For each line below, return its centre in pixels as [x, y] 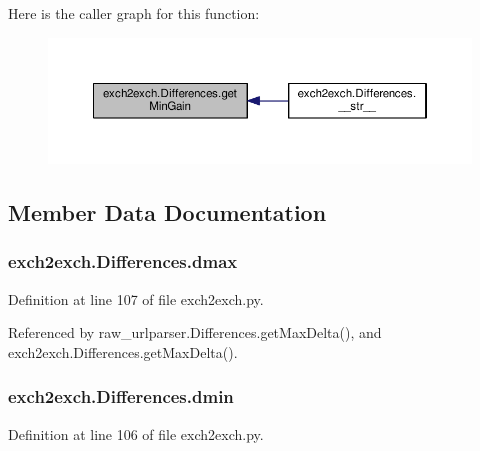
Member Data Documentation [167, 212]
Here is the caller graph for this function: [134, 13]
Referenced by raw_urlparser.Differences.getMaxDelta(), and [195, 332]
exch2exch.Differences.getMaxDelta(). [123, 351]
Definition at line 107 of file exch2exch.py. [136, 298]
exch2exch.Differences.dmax [123, 261]
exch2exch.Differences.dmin [121, 396]
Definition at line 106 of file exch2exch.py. [136, 433]
